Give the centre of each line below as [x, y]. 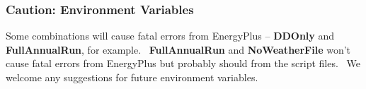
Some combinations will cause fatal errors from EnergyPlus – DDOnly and [170, 36]
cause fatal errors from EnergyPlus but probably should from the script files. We [183, 63]
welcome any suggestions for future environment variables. [132, 77]
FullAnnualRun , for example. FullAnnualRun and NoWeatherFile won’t [178, 49]
